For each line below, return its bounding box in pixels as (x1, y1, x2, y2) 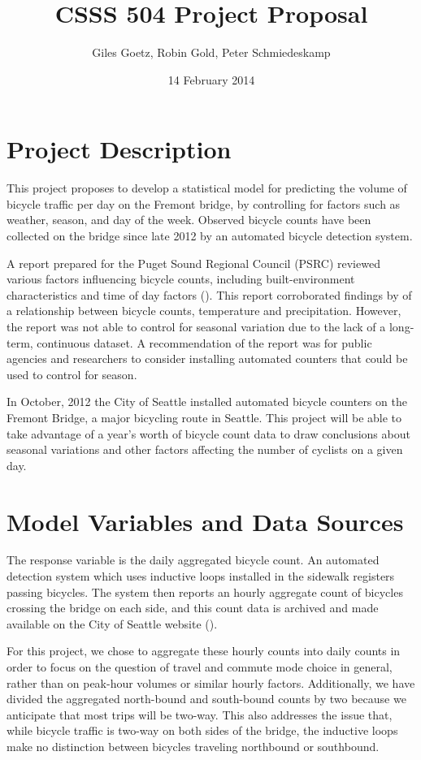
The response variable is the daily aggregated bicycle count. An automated (7, 551, 380, 568)
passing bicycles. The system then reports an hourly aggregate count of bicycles (7, 583, 403, 600)
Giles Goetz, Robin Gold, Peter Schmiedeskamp (92, 44, 331, 61)
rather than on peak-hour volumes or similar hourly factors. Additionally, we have (7, 674, 415, 691)
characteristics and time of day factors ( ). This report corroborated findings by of (7, 286, 412, 303)
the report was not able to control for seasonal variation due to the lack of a (7, 318, 386, 335)
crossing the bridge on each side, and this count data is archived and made (7, 599, 379, 616)
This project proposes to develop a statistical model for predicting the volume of (7, 179, 407, 196)
